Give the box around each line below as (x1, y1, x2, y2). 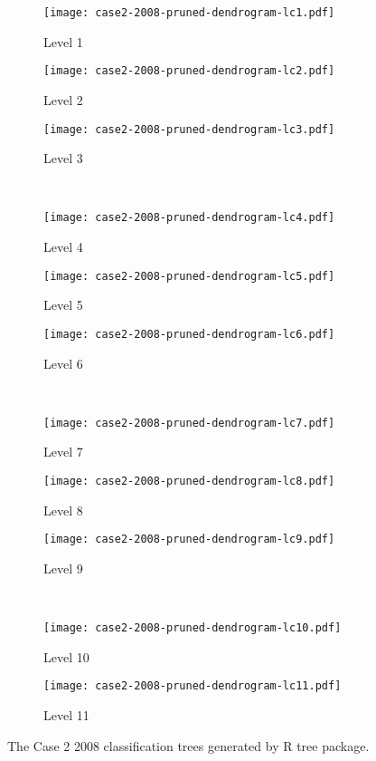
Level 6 (43, 353, 83, 372)
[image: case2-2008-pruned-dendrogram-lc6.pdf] (43, 327, 335, 341)
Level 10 (43, 647, 89, 666)
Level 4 (43, 237, 83, 255)
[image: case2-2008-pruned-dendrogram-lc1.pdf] (43, 6, 335, 19)
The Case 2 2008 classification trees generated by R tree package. (7, 736, 370, 755)
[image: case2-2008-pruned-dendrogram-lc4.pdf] (43, 211, 335, 225)
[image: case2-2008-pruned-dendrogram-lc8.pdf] (43, 474, 335, 487)
